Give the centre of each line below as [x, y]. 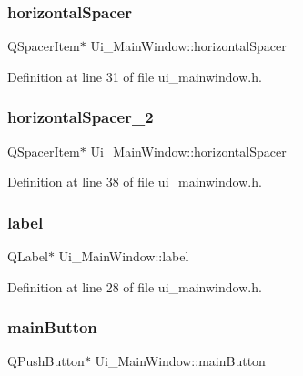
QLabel [28, 256]
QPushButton [46, 361]
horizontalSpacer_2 [81, 117]
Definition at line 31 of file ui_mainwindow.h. [135, 76]
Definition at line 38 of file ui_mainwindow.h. [135, 182]
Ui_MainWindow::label [124, 256]
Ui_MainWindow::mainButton [180, 361]
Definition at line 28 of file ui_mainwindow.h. [135, 286]
